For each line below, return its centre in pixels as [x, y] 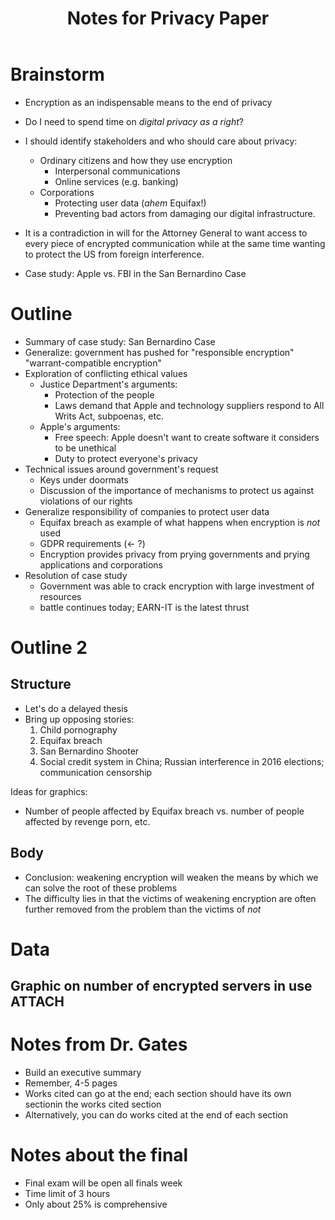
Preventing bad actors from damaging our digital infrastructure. [185, 213]
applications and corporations [101, 564]
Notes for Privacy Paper [168, 18]
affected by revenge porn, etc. [87, 821]
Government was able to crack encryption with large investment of [177, 586]
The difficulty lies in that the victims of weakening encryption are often [170, 898]
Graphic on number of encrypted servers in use [161, 986]
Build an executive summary [83, 1073]
